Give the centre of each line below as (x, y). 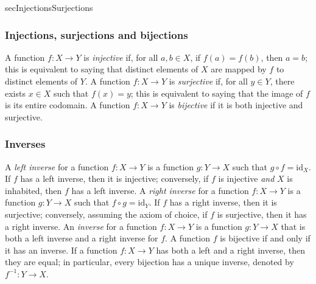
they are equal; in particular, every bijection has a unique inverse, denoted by (149, 262)
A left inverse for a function (57, 166)
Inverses (25, 144)
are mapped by (239, 69)
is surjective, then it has (262, 214)
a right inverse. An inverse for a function (81, 226)
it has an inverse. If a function (61, 250)
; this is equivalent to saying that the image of (217, 93)
